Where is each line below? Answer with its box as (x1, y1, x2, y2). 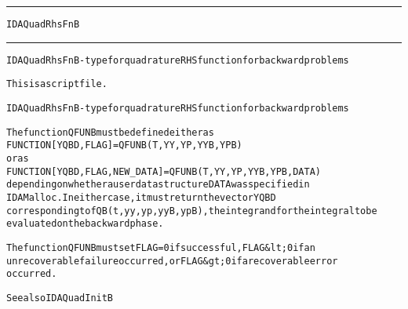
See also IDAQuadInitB (6, 292, 114, 304)
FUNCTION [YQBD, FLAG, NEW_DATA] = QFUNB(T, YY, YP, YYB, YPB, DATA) (6, 165, 321, 177)
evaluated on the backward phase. (6, 218, 164, 230)
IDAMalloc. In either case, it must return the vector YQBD (6, 191, 276, 203)
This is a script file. (6, 78, 107, 90)
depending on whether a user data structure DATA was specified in (6, 179, 310, 191)
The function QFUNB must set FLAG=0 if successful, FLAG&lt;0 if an (6, 242, 315, 253)
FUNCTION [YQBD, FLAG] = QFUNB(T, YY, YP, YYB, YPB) (6, 140, 242, 151)
